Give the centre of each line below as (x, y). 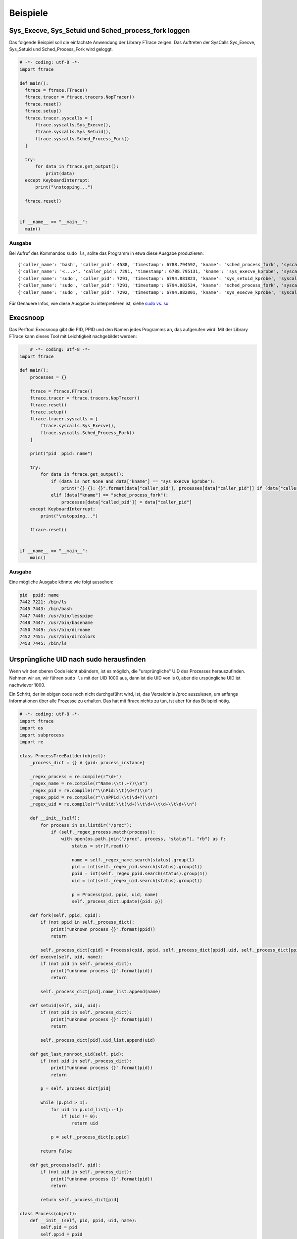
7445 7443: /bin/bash (46, 609)
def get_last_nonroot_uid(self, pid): (77, 1054)
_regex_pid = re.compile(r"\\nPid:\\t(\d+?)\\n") (91, 790)
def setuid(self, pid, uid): (65, 1005)
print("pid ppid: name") (61, 454)
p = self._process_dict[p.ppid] (90, 1137)
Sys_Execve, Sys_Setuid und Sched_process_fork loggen (99, 30)
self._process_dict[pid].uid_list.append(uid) (98, 1040)
